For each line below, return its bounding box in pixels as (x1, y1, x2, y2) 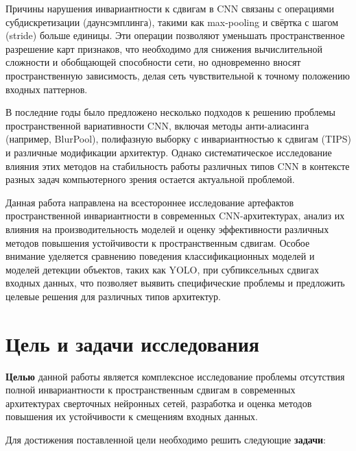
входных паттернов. (5, 82, 88, 96)
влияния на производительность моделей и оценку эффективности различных (5, 221, 329, 236)
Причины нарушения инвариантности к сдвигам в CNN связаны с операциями (5, 1, 334, 15)
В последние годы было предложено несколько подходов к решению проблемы (5, 105, 336, 119)
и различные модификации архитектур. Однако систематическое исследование (5, 145, 332, 159)
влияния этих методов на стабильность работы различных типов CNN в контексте (5, 158, 350, 173)
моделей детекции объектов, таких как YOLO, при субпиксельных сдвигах (5, 262, 319, 276)
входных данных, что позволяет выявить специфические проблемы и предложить (5, 276, 345, 290)
